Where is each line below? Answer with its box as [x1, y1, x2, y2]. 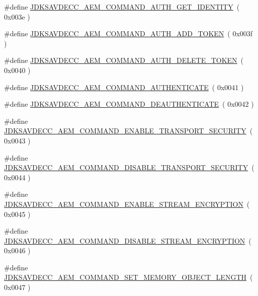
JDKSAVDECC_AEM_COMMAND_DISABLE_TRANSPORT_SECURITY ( [4, 162, 254, 173]
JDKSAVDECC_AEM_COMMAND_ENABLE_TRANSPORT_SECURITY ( [4, 125, 253, 136]
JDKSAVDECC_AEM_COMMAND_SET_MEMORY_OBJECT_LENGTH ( [4, 272, 253, 282]
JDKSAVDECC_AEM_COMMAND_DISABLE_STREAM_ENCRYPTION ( [4, 235, 251, 246]
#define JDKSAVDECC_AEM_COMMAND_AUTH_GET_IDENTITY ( [4, 2, 240, 12]
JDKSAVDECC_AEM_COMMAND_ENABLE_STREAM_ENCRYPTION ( [4, 198, 250, 209]
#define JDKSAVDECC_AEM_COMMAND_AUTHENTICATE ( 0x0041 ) [4, 82, 244, 92]
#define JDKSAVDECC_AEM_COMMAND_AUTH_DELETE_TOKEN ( [4, 55, 244, 65]
